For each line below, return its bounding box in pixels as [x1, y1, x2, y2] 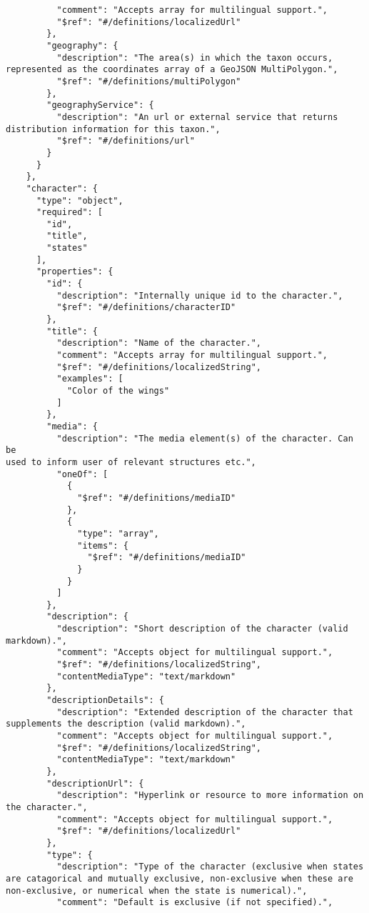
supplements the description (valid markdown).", [6, 719, 246, 729]
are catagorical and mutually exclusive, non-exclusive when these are [6, 873, 353, 884]
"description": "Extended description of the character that [56, 707, 353, 717]
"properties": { [36, 266, 113, 277]
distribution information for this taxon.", [6, 124, 221, 134]
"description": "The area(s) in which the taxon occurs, [56, 52, 333, 63]
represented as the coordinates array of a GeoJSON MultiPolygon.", [6, 64, 338, 75]
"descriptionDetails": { [46, 695, 164, 706]
